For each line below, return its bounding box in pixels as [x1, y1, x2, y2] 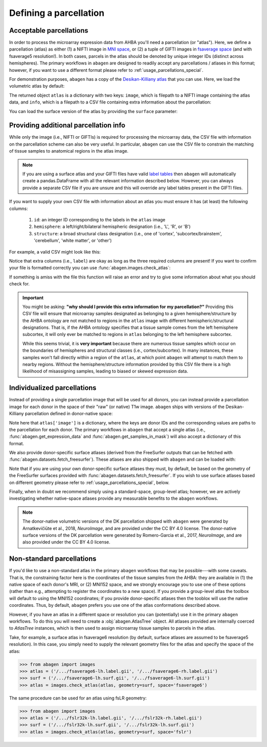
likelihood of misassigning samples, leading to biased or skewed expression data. [22, 368, 188, 374]
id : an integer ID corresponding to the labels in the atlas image [34, 217, 166, 222]
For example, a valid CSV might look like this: [9, 249, 101, 255]
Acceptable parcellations [9, 26, 89, 35]
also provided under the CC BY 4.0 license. [22, 539, 111, 545]
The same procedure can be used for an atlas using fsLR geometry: [9, 695, 147, 701]
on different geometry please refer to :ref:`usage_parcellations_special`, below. [9, 480, 170, 485]
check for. [9, 281, 30, 287]
